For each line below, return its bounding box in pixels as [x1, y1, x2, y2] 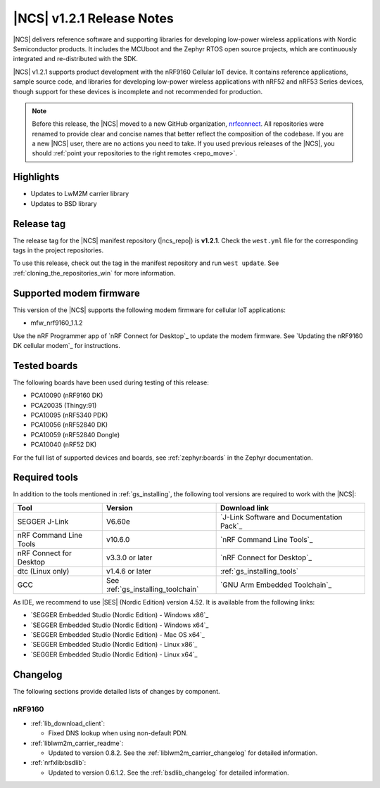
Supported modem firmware [13, 287, 140, 299]
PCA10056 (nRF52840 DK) [30, 420, 108, 429]
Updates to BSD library [30, 199, 98, 207]
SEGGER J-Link [17, 517, 69, 527]
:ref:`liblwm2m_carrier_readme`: [30, 739, 123, 747]
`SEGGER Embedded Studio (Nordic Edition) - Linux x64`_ [30, 650, 198, 659]
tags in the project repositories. [13, 246, 104, 254]
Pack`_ [220, 521, 243, 531]
